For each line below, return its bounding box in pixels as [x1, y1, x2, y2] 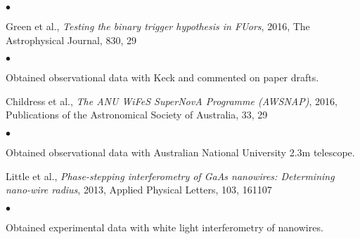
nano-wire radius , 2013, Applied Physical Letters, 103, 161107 [6, 182, 272, 197]
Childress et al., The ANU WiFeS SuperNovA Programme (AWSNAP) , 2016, [6, 93, 337, 108]
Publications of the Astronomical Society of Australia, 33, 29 [6, 107, 268, 122]
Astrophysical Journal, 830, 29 [6, 32, 136, 47]
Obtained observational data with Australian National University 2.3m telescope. [6, 144, 355, 159]
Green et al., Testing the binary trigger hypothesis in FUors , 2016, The [6, 19, 310, 33]
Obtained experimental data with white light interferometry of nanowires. [6, 219, 323, 234]
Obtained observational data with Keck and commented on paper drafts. [6, 70, 319, 85]
